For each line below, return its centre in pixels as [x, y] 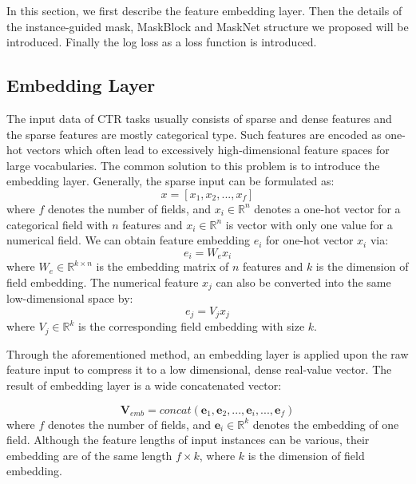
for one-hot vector [310, 240]
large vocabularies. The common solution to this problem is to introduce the [193, 165]
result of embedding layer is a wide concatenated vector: [144, 385]
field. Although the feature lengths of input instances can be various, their [188, 440]
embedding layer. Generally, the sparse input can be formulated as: [170, 181]
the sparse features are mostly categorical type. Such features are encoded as [194, 134]
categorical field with [57, 224]
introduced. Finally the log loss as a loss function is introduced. [162, 42]
